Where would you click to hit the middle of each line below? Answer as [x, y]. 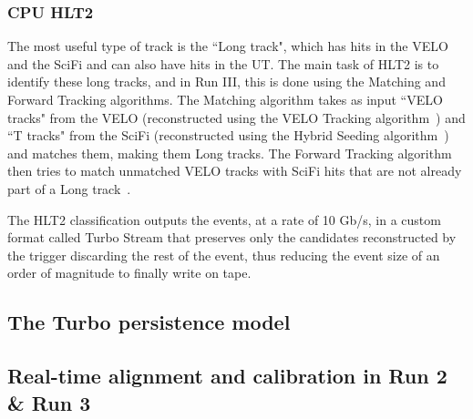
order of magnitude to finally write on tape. [129, 273]
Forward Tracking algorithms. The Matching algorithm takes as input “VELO [225, 99]
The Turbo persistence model [149, 322]
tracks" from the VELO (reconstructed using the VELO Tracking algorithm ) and [236, 117]
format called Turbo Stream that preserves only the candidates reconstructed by [232, 237]
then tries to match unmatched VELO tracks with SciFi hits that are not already [235, 171]
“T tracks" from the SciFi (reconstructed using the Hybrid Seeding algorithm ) [228, 135]
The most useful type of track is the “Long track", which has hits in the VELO [228, 46]
